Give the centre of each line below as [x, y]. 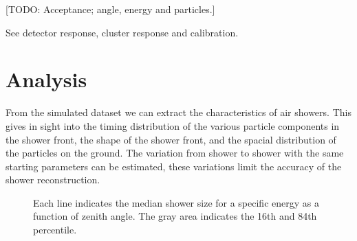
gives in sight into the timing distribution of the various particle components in [173, 125]
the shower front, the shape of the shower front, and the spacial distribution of [171, 139]
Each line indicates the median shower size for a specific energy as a [176, 202]
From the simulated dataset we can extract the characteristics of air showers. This [178, 112]
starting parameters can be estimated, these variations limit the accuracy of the [174, 166]
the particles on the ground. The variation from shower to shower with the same [175, 153]
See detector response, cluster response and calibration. [122, 32]
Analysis [46, 79]
